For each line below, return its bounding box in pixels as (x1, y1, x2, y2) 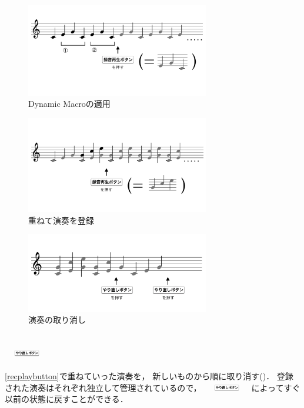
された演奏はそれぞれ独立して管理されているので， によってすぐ (5, 381, 300, 393)
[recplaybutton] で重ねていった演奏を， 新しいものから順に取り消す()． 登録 (5, 370, 293, 382)
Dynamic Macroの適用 (28, 97, 111, 110)
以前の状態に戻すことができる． (5, 393, 128, 405)
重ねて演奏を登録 (28, 214, 94, 226)
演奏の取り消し (28, 313, 86, 326)
